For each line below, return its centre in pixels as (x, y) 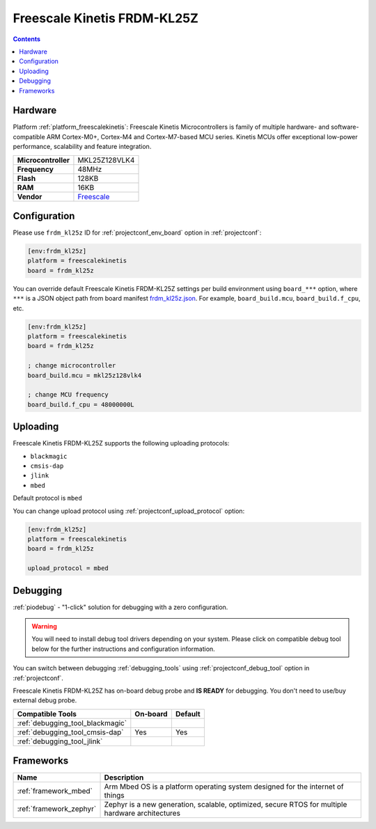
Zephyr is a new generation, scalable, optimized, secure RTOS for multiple (226, 805)
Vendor (30, 196)
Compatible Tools (47, 713)
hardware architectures (142, 813)
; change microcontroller (72, 366)
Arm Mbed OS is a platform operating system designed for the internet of (224, 787)
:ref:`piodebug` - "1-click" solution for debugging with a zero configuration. (120, 607)
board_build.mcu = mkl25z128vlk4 (85, 375)
